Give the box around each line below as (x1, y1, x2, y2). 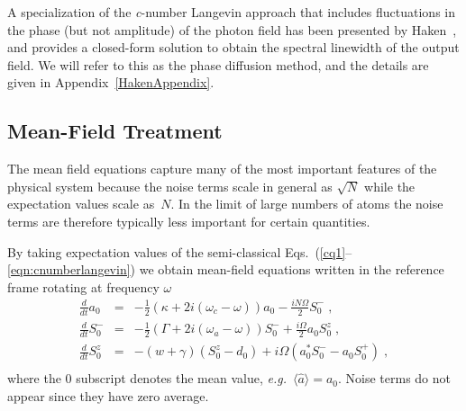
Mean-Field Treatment (7, 117, 223, 145)
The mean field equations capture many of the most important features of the (7, 159, 437, 178)
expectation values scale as (7, 194, 155, 213)
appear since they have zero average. (7, 386, 209, 405)
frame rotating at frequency (7, 277, 160, 296)
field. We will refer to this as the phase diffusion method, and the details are (7, 55, 429, 74)
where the (7, 369, 61, 388)
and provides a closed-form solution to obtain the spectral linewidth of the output (7, 38, 460, 57)
